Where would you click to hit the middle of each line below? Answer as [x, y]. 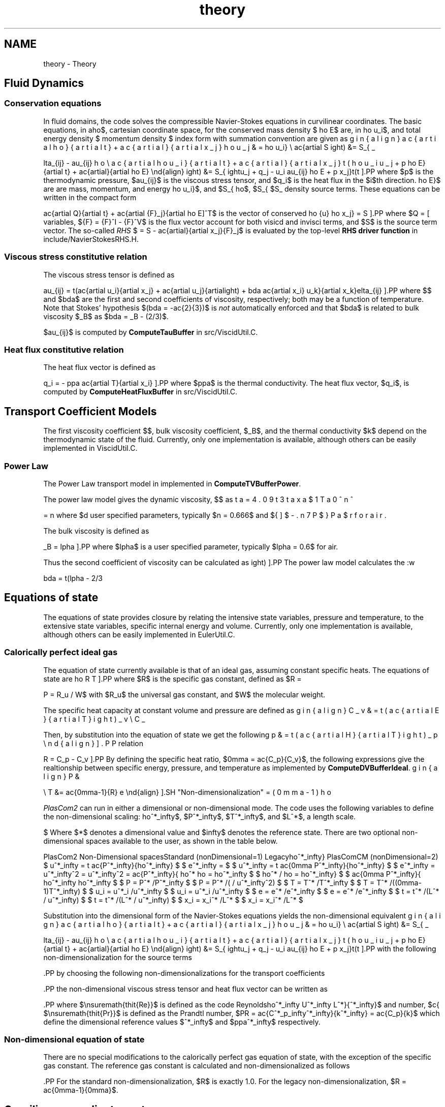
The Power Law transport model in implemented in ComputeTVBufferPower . [172, 483]
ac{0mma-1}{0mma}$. [81, 1090]
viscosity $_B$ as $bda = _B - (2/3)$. [106, 316]
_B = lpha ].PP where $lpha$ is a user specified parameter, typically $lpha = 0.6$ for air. [191, 546]
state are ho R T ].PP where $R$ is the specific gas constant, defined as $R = [172, 679]
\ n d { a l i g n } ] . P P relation [93, 743]
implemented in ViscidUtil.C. [90, 448]
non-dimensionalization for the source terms [118, 957]
